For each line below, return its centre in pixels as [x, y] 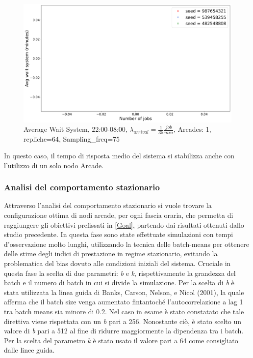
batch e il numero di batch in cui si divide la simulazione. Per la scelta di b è [119, 283]
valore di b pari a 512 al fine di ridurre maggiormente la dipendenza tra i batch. [124, 331]
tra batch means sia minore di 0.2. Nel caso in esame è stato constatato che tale [124, 311]
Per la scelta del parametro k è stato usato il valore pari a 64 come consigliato [121, 340]
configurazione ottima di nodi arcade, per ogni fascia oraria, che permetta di [119, 215]
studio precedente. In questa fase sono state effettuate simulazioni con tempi [119, 234]
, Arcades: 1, [192, 129]
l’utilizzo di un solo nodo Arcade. [54, 165]
